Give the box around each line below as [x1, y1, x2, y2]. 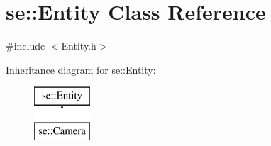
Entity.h [61, 38, 96, 53]
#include [6, 38, 45, 53]
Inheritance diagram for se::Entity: [6, 62, 156, 77]
